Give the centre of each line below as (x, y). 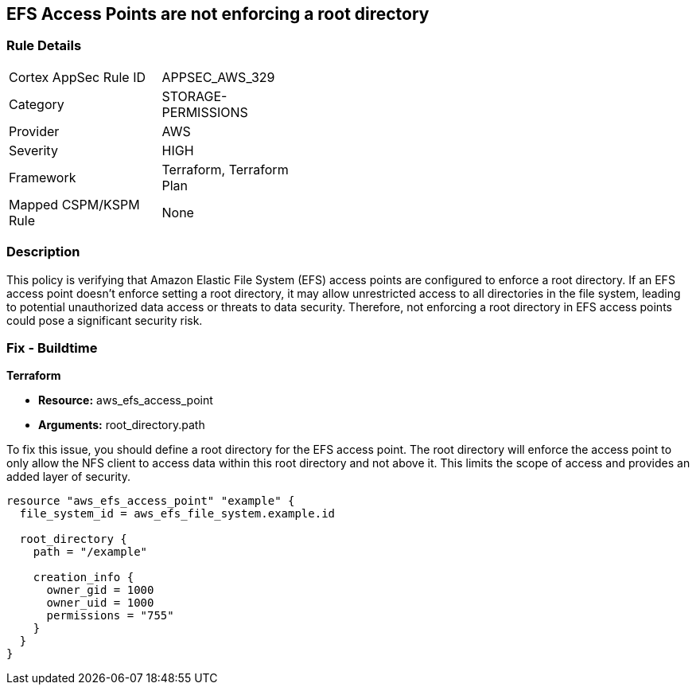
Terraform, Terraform (225, 169)
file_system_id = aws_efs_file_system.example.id (177, 514)
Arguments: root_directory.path (122, 425)
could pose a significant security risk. (105, 320)
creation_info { (84, 578)
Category (37, 104)
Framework (43, 177)
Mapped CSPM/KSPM (74, 204)
